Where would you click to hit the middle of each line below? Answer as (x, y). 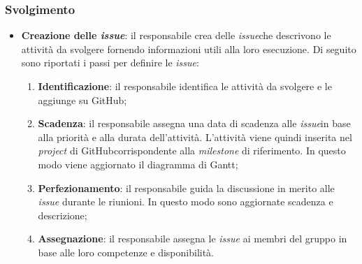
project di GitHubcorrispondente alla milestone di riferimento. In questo (192, 151)
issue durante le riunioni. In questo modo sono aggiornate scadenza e (186, 201)
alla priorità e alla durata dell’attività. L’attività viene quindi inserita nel (195, 137)
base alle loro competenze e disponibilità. (126, 252)
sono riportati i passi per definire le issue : (110, 63)
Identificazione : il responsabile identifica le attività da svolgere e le (185, 86)
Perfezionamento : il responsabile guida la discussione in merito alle (186, 188)
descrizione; (63, 215)
